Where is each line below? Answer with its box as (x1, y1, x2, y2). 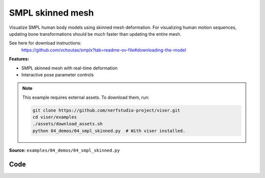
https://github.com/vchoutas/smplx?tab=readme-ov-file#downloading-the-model (21, 47, 186, 53)
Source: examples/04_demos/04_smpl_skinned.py (9, 147, 120, 153)
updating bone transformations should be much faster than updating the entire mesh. (9, 31, 182, 37)
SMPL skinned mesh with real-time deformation (21, 65, 118, 71)
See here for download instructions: (9, 40, 82, 46)
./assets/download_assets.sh (32, 121, 103, 127)
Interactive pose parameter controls (21, 71, 94, 78)
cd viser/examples (32, 114, 77, 120)
